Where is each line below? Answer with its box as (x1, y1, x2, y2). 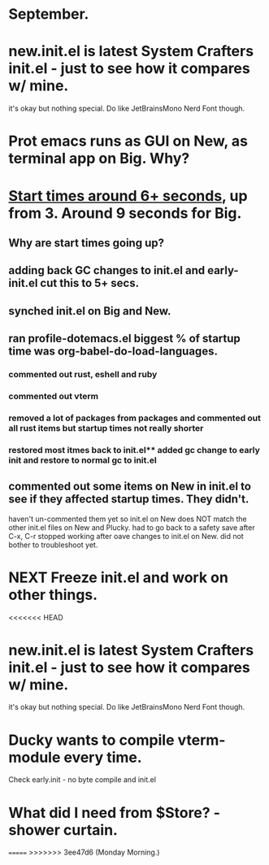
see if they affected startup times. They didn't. (8, 493, 249, 506)
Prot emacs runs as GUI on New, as (8, 132, 249, 150)
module (8, 748, 61, 767)
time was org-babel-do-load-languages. (8, 345, 218, 359)
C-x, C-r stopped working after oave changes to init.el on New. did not (8, 531, 244, 541)
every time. (63, 748, 142, 767)
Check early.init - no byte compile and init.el (8, 775, 157, 785)
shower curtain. (8, 820, 118, 839)
